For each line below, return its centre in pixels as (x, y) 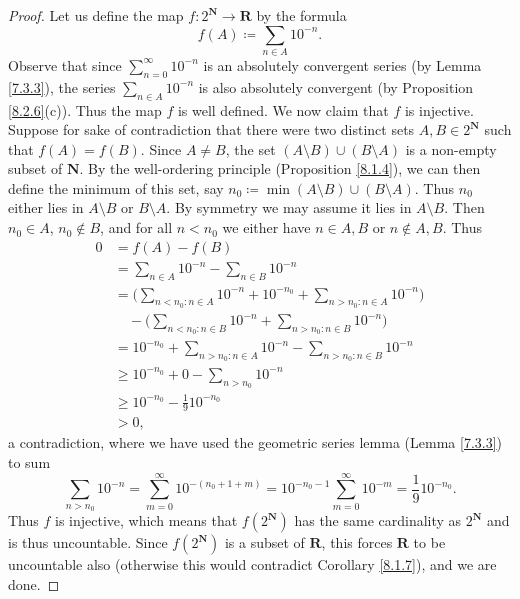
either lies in (46, 207)
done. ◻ (34, 583)
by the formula (301, 15)
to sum (29, 461)
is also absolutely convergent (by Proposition (336, 86)
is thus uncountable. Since (88, 542)
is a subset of (264, 542)
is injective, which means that (146, 520)
